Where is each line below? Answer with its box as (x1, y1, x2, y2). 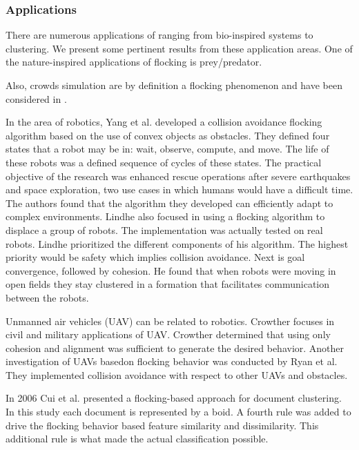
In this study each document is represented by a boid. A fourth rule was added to (6, 404, 351, 419)
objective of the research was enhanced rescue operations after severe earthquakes (6, 168, 351, 183)
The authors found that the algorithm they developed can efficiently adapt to (6, 195, 333, 210)
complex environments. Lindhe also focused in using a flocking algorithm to (6, 209, 325, 224)
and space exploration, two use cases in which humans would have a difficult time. (6, 182, 353, 197)
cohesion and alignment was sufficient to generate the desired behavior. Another (6, 340, 345, 355)
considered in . (6, 91, 67, 106)
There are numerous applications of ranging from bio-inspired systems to (6, 28, 313, 42)
